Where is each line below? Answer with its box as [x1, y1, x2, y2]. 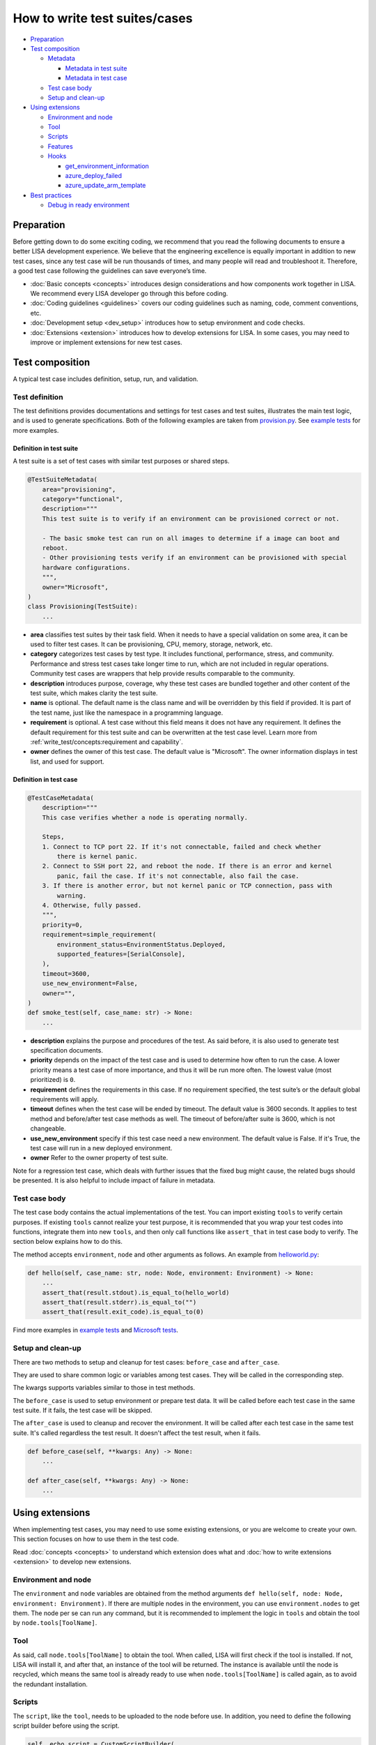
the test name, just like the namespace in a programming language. [30, 708, 224, 717]
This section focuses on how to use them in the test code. [13, 1535, 179, 1543]
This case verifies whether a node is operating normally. [42, 813, 249, 822]
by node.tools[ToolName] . [13, 1619, 97, 1627]
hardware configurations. [42, 563, 131, 572]
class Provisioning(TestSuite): [27, 602, 139, 611]
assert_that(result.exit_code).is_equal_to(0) [42, 1308, 205, 1316]
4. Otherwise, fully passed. [42, 901, 142, 909]
